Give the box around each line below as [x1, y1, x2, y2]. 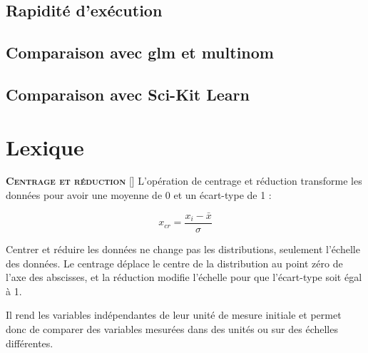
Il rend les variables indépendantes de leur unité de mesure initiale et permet [6, 307, 342, 322]
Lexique [6, 132, 84, 161]
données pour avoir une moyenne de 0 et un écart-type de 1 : [6, 188, 272, 203]
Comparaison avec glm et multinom [6, 41, 274, 63]
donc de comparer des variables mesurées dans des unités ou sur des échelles [6, 321, 338, 336]
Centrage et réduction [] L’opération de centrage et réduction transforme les [6, 173, 362, 188]
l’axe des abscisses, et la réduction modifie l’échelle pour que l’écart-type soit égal [6, 270, 362, 285]
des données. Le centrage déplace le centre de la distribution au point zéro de [6, 255, 343, 270]
